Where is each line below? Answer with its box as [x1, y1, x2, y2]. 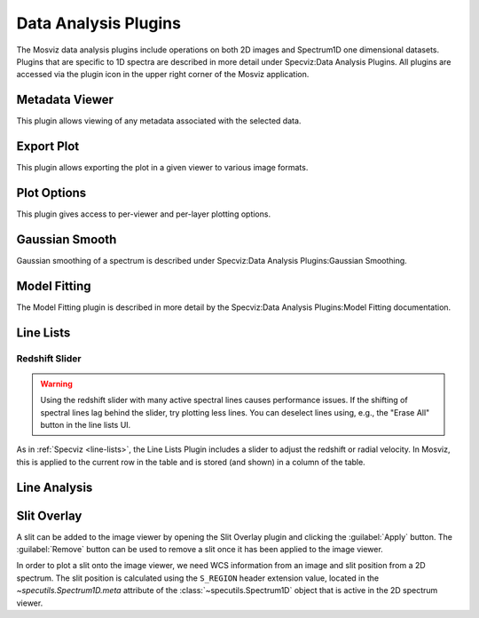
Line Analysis [16, 479, 93, 495]
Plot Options [16, 185, 87, 200]
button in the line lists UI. [40, 420, 131, 430]
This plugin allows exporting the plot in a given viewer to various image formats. [16, 162, 309, 173]
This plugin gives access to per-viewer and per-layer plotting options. [16, 209, 271, 219]
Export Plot [16, 139, 80, 154]
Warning [40, 378, 73, 389]
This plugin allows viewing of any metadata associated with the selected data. [16, 115, 302, 126]
